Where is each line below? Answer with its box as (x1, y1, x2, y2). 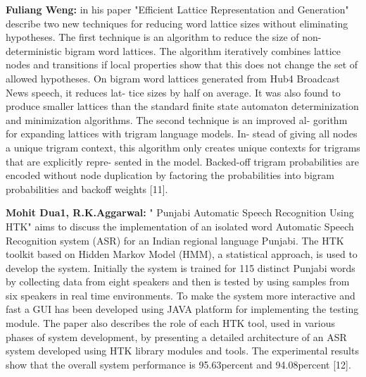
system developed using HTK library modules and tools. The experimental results (6, 343, 359, 358)
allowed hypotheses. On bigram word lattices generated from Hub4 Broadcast (6, 70, 340, 85)
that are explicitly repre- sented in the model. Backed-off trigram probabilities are (6, 154, 359, 168)
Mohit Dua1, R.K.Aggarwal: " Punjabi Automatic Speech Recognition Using (6, 205, 354, 220)
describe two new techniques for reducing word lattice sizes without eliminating (6, 16, 348, 30)
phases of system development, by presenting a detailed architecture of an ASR (6, 329, 347, 344)
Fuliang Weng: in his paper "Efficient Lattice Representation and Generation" (6, 2, 349, 16)
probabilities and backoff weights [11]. (6, 181, 168, 196)
